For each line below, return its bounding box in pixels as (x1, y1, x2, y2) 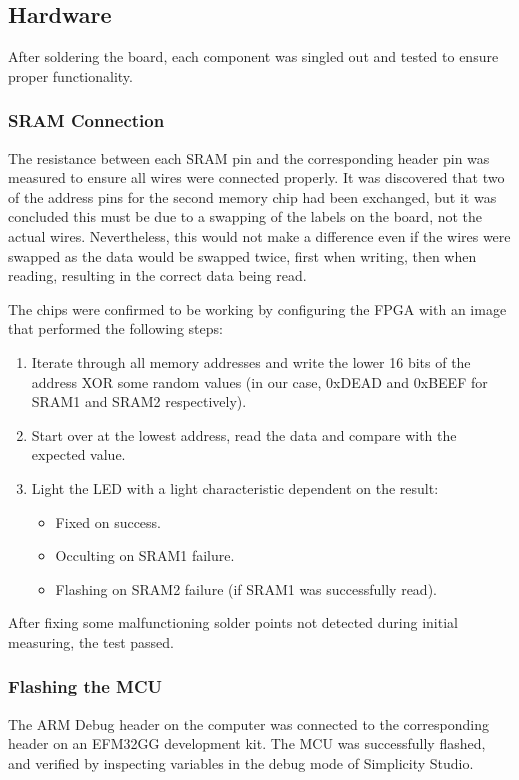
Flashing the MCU (8, 674, 163, 699)
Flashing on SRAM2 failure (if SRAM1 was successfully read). (55, 578, 437, 599)
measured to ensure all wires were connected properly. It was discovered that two (8, 167, 505, 188)
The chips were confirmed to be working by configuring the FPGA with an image (8, 298, 507, 319)
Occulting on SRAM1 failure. (55, 545, 235, 566)
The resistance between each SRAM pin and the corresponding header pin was (8, 147, 490, 168)
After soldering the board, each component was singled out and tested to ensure (8, 46, 499, 67)
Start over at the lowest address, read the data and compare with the (31, 424, 457, 445)
